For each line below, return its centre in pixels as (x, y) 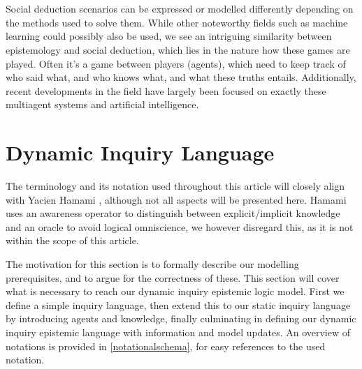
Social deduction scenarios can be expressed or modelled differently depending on (180, 9)
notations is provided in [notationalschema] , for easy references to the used (166, 346)
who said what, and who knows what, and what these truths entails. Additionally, (181, 77)
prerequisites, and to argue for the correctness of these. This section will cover (173, 277)
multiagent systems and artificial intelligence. (102, 104)
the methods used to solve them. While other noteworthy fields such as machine (177, 22)
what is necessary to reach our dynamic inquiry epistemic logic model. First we (175, 291)
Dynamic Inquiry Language (140, 152)
